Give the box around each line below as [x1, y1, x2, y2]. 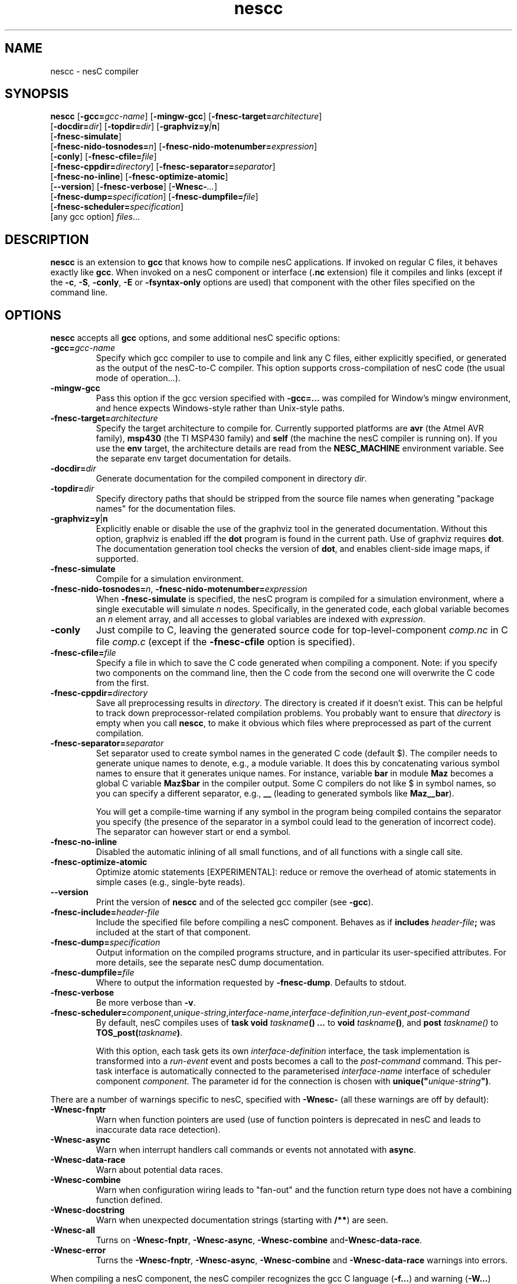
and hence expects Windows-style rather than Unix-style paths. [96, 403, 345, 414]
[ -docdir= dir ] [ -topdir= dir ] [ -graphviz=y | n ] [50, 121, 220, 132]
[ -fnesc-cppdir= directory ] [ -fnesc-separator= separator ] [50, 161, 276, 172]
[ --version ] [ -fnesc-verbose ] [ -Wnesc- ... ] [50, 181, 217, 192]
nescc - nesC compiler [50, 66, 139, 76]
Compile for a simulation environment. [96, 574, 244, 584]
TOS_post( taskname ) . [96, 1028, 183, 1038]
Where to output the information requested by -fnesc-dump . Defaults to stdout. [96, 977, 407, 988]
